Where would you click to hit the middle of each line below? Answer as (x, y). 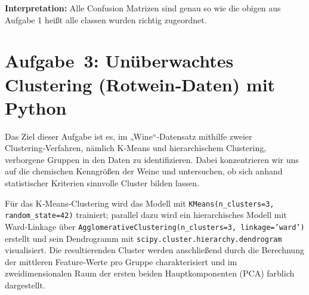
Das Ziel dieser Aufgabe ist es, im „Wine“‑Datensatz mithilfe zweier (129, 136)
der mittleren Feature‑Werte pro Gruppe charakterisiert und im (121, 261)
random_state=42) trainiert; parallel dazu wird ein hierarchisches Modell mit (146, 215)
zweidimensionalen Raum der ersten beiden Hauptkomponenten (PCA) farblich (150, 273)
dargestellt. (25, 285)
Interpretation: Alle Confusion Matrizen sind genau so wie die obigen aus (143, 8)
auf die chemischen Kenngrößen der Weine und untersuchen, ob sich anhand (144, 171)
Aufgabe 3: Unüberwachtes (119, 61)
